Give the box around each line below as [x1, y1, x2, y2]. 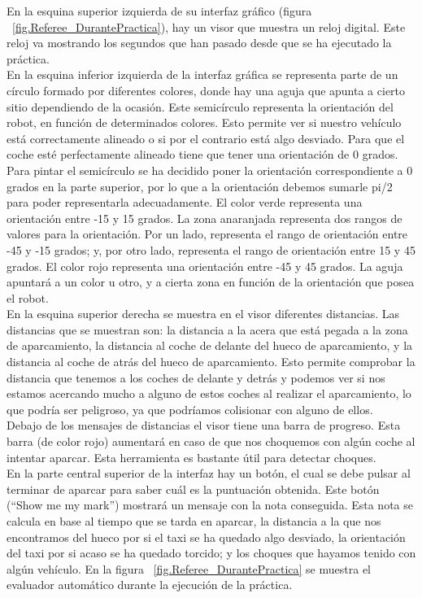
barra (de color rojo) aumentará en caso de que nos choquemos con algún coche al [7, 433, 415, 450]
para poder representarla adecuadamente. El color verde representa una [7, 194, 363, 211]
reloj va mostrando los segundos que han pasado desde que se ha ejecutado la [7, 34, 392, 51]
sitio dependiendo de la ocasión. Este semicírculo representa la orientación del [7, 98, 394, 115]
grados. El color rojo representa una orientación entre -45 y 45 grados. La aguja [7, 257, 403, 274]
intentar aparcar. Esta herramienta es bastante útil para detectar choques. [7, 448, 376, 465]
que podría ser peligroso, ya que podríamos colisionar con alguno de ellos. [7, 400, 373, 417]
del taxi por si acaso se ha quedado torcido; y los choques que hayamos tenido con [7, 544, 416, 561]
